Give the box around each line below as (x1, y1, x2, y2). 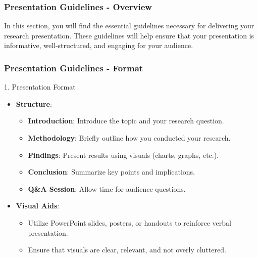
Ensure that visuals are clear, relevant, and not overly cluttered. (28, 244, 226, 255)
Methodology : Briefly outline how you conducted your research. (28, 133, 231, 143)
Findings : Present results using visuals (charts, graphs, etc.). (28, 149, 219, 160)
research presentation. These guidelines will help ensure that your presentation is (4, 30, 254, 40)
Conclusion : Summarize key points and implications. (28, 166, 195, 177)
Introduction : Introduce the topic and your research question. (28, 115, 224, 126)
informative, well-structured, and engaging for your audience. (4, 40, 193, 51)
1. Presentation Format (4, 81, 76, 92)
